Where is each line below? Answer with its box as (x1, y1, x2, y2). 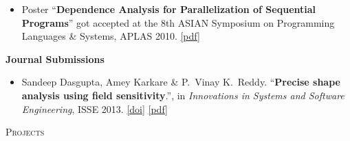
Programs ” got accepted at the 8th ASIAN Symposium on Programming (21, 15, 335, 29)
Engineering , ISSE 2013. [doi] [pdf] (21, 101, 168, 116)
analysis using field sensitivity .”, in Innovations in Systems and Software (21, 88, 344, 102)
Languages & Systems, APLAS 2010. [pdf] (21, 29, 200, 43)
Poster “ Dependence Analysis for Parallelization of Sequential (21, 2, 316, 16)
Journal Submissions (6, 51, 105, 66)
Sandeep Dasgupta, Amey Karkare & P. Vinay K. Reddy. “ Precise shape (21, 75, 340, 89)
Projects (6, 125, 45, 139)
